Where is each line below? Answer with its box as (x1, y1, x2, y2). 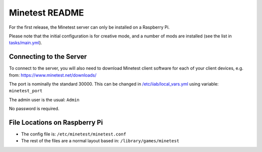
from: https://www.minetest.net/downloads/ (9, 72, 97, 78)
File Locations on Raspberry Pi (9, 118, 103, 126)
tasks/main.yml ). (9, 40, 42, 46)
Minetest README (9, 7, 84, 18)
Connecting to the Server (9, 52, 87, 61)
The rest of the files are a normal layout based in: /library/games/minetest (21, 138, 180, 144)
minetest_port (9, 88, 43, 94)
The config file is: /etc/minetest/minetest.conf (21, 131, 126, 137)
